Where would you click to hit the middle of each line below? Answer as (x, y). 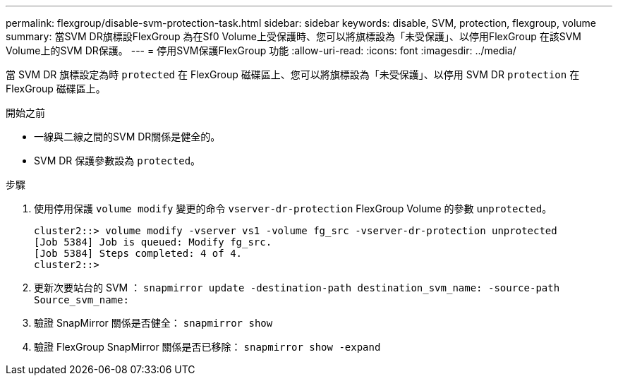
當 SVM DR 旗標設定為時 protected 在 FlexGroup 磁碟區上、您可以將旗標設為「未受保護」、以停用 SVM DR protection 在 (293, 74)
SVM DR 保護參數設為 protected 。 (117, 161)
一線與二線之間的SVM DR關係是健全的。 (127, 137)
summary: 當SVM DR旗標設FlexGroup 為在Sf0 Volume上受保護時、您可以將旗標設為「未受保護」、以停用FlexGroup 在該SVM (294, 36)
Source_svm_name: (81, 300)
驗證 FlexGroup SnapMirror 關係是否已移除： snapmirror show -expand (207, 347)
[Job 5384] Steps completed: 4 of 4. (138, 253)
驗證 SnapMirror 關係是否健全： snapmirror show (153, 323)
